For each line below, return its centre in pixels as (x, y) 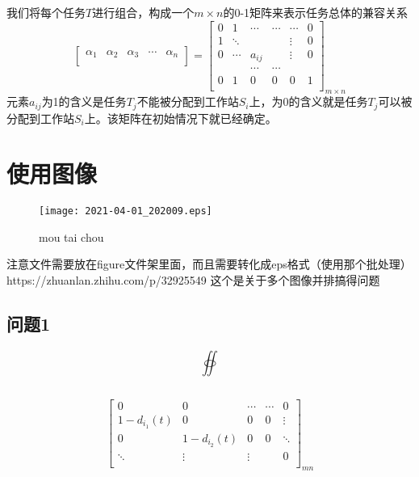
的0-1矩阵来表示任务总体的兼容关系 (316, 12)
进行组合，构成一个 (143, 12)
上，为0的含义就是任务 (308, 101)
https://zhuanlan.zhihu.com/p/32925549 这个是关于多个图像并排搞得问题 (193, 280)
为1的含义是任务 (84, 101)
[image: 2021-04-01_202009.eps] (126, 211)
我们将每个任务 (46, 12)
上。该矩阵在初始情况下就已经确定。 (180, 118)
